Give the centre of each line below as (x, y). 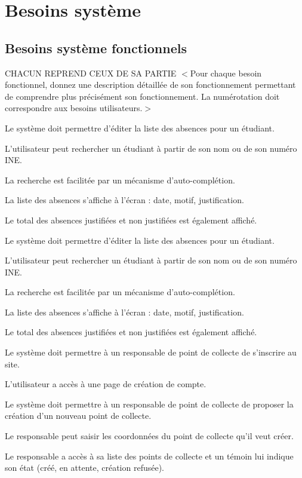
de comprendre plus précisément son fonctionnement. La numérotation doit (142, 96)
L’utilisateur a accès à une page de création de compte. (106, 384)
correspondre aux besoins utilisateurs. (74, 108)
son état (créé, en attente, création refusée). (85, 468)
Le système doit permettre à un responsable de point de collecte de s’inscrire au (151, 352)
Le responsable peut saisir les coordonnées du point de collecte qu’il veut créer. (149, 436)
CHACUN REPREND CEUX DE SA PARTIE (91, 73)
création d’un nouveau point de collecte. (78, 416)
